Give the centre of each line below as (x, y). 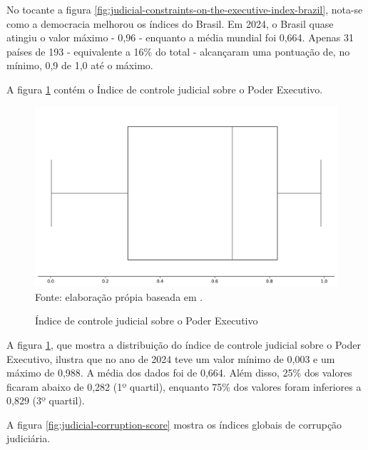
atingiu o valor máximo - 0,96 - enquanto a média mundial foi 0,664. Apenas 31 (180, 37)
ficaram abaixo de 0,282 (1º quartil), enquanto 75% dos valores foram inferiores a (184, 386)
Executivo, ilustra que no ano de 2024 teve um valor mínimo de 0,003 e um (171, 358)
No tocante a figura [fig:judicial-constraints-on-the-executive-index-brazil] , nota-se (185, 9)
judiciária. (29, 438)
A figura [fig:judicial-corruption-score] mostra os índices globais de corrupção (174, 424)
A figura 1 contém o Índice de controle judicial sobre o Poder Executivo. (165, 89)
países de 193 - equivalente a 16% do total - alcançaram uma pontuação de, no (178, 51)
